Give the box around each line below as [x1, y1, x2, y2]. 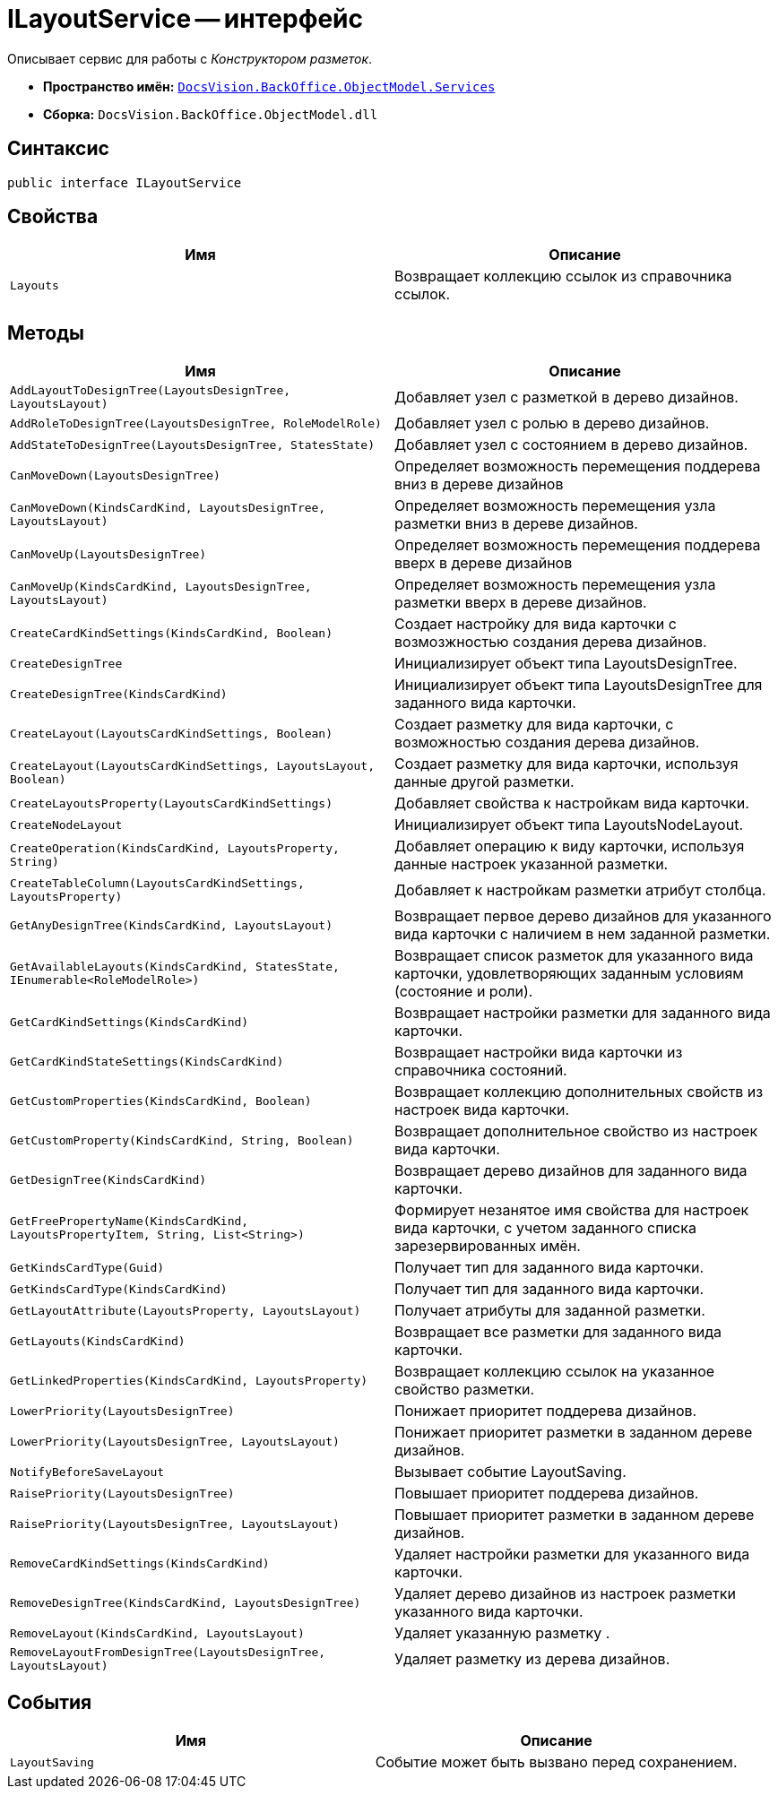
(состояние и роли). [394, 982, 533, 1001]
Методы [7, 321, 84, 344]
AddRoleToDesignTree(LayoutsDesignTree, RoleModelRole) [10, 416, 382, 430]
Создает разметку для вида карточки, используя [394, 755, 739, 773]
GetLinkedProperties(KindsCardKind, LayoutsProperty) [10, 1373, 368, 1387]
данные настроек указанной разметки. [394, 855, 669, 874]
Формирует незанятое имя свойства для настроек [394, 1201, 749, 1220]
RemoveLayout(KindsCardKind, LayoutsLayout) [10, 1626, 305, 1640]
